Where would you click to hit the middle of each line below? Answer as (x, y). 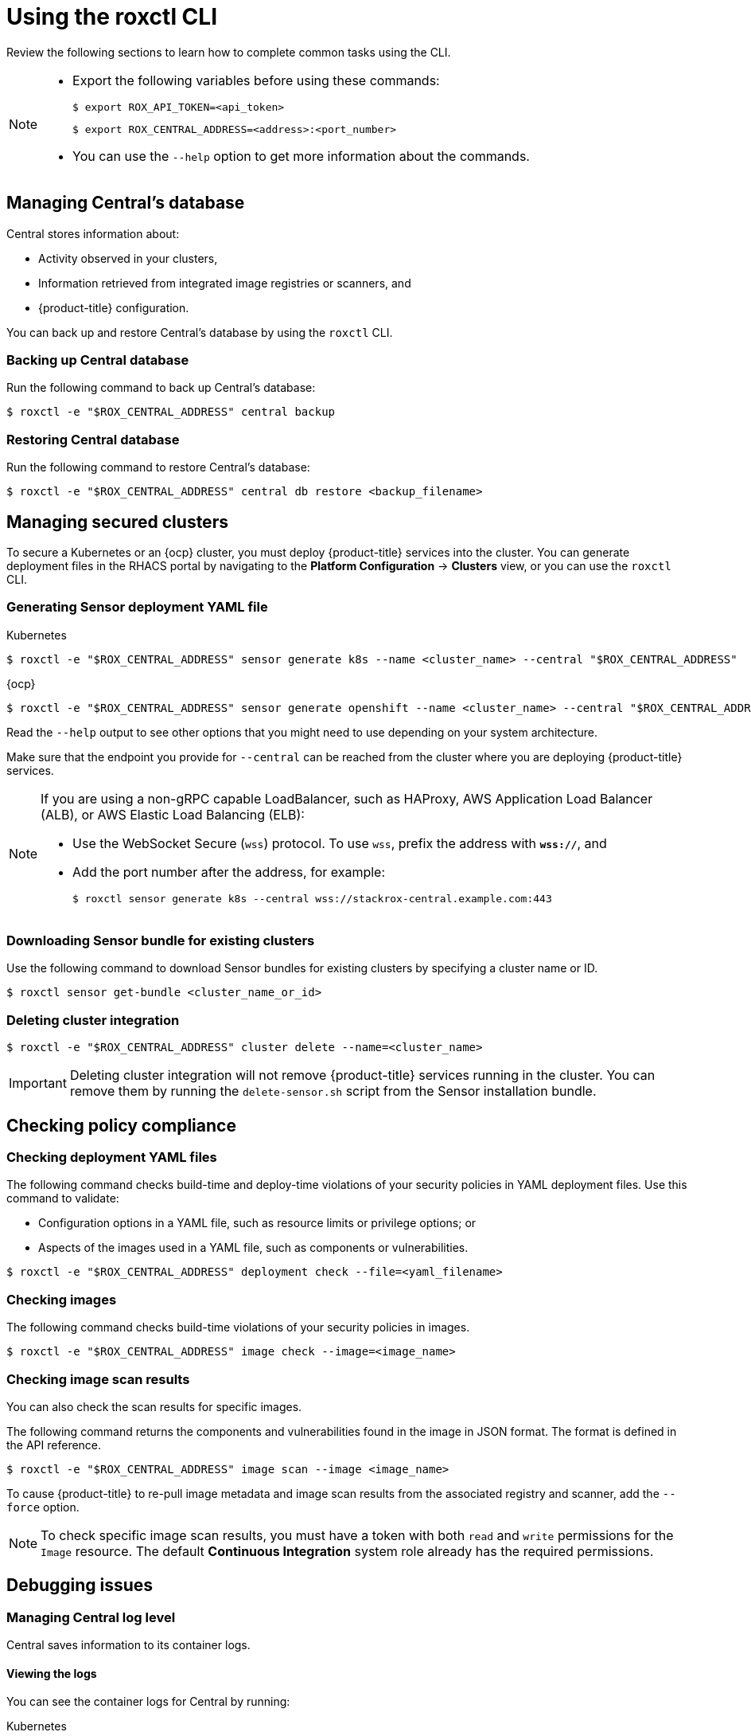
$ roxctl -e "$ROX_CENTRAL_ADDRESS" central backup (171, 412)
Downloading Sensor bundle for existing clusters (161, 941)
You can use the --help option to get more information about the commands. (301, 156)
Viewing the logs (52, 1673)
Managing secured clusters (117, 522)
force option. (43, 1507)
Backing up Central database (98, 360)
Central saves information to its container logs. (128, 1645)
